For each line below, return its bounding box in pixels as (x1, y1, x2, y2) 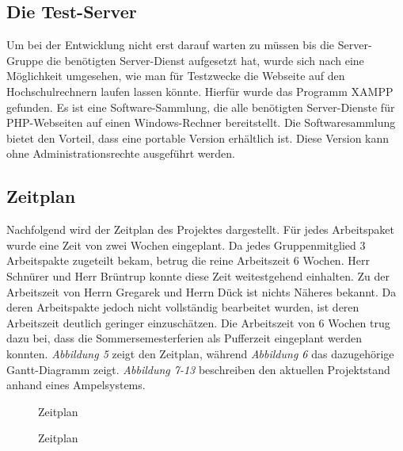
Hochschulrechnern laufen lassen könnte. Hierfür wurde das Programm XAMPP (6, 82, 393, 99)
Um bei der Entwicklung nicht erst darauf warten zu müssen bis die (6, 36, 335, 53)
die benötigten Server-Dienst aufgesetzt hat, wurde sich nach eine (47, 52, 364, 68)
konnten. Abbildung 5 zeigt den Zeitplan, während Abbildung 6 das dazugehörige (6, 345, 394, 361)
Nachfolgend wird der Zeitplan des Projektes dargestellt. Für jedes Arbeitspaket (6, 221, 394, 238)
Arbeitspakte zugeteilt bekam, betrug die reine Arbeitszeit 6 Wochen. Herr (6, 252, 370, 269)
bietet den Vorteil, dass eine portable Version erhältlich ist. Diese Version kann (6, 129, 390, 146)
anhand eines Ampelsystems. (6, 376, 146, 393)
